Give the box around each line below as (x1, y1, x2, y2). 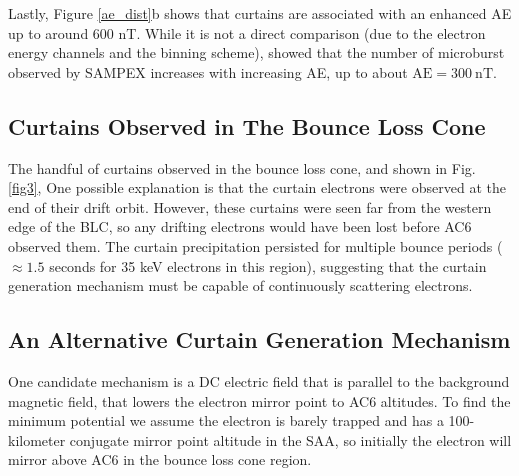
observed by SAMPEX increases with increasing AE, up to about (8, 61, 408, 82)
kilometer (8, 429, 66, 450)
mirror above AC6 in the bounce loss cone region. (8, 449, 312, 470)
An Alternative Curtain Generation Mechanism (8, 324, 511, 355)
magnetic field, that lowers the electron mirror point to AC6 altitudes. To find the (8, 390, 511, 411)
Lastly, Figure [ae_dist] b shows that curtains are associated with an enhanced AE (8, 3, 512, 23)
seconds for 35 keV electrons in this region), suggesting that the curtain (49, 255, 487, 276)
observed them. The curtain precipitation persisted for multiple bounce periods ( (8, 235, 503, 256)
